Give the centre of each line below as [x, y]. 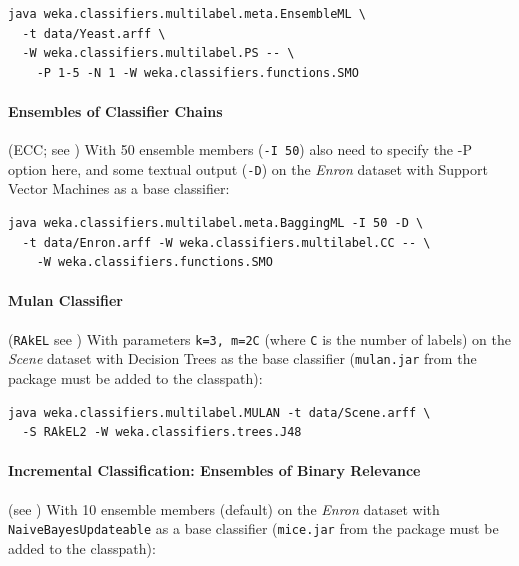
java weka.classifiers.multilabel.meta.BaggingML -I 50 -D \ [216, 223]
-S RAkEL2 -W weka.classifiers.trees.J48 [162, 432]
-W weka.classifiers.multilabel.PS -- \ [158, 53]
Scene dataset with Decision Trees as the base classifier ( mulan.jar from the [242, 358]
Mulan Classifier [65, 300]
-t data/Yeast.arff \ [94, 33]
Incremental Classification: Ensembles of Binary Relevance [214, 470]
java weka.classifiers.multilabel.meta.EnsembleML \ [187, 14]
